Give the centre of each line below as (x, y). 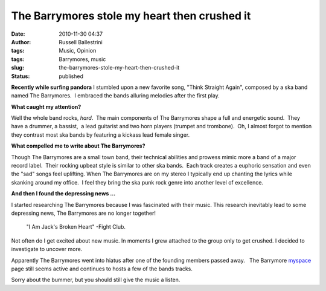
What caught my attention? (46, 106)
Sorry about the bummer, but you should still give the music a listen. (96, 280)
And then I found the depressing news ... (63, 194)
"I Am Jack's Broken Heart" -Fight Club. (76, 227)
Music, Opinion (78, 51)
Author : (21, 42)
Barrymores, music (82, 59)
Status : (21, 76)
